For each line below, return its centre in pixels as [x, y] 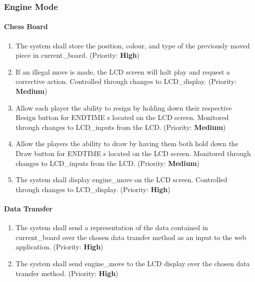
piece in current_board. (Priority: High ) [77, 55]
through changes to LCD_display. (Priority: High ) [93, 189]
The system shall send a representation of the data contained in [112, 227]
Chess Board [26, 26]
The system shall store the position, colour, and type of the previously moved [133, 45]
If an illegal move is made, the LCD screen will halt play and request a [123, 71]
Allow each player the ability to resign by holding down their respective [124, 107]
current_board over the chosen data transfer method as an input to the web [131, 237]
